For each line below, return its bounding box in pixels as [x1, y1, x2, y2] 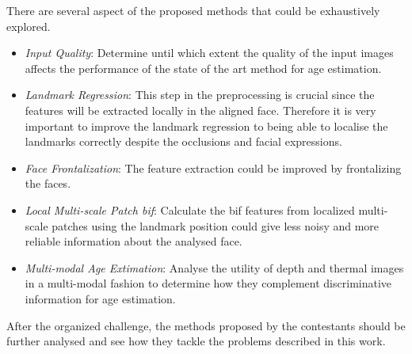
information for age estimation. [25, 290, 176, 306]
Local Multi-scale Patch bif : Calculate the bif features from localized [25, 201, 355, 218]
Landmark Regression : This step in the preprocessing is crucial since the [25, 86, 375, 103]
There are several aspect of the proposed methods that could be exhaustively [6, 2, 380, 18]
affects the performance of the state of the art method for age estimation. [25, 59, 382, 76]
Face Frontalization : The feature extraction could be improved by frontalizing [25, 159, 402, 176]
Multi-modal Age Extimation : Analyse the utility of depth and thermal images [25, 259, 404, 276]
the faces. [25, 175, 71, 192]
